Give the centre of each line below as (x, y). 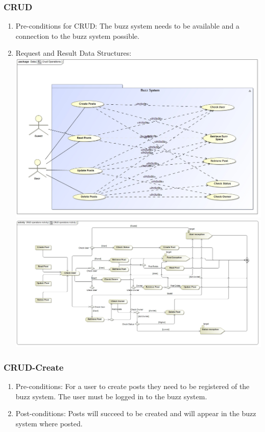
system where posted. (49, 424)
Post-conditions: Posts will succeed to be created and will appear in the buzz (136, 413)
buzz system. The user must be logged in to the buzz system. (111, 396)
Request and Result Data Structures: (74, 53)
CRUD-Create (34, 367)
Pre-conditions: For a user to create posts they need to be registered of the (132, 386)
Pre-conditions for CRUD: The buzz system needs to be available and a (127, 26)
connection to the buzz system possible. (77, 36)
